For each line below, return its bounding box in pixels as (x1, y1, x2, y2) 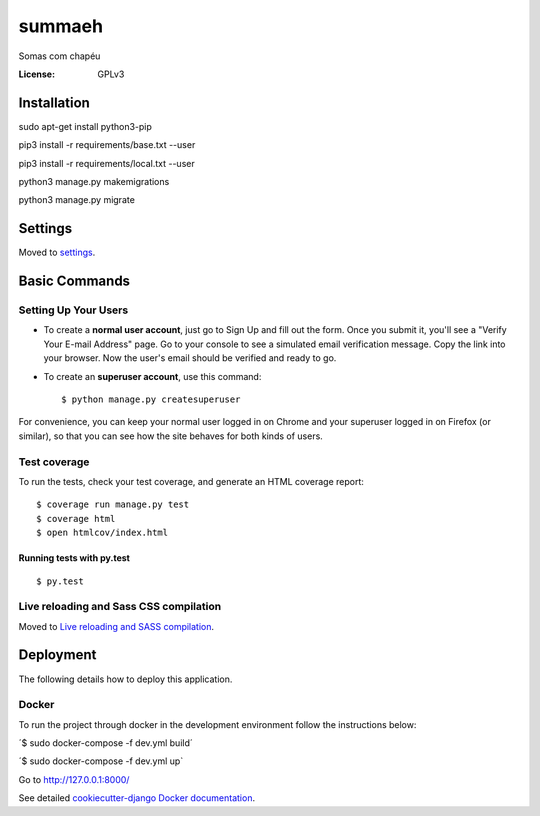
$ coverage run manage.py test (36, 499, 190, 510)
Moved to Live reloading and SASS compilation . (18, 620, 215, 632)
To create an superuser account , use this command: (43, 370, 262, 382)
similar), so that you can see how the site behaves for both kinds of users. (18, 430, 324, 442)
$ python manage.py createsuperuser (61, 394, 241, 405)
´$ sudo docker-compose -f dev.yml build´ (18, 737, 194, 749)
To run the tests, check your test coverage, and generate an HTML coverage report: (18, 475, 365, 487)
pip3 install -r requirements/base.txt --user (18, 139, 196, 151)
